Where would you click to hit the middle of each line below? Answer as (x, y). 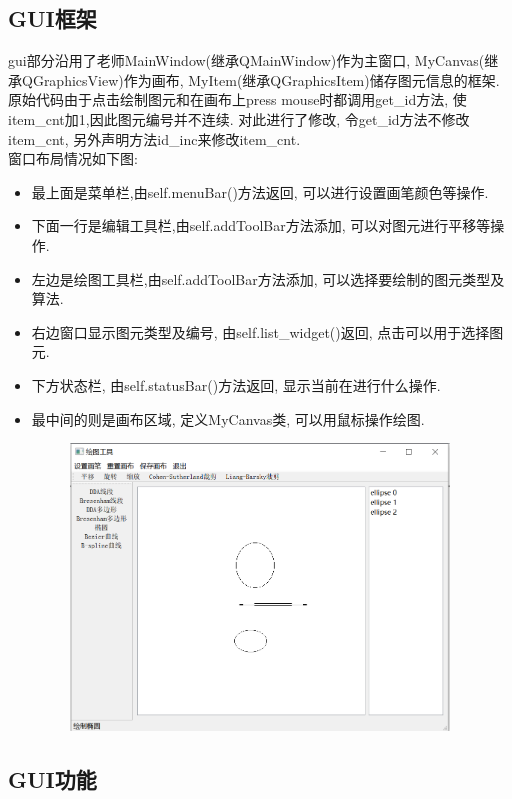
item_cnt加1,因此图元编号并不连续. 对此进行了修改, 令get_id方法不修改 (239, 118)
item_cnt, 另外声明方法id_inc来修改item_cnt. (154, 138)
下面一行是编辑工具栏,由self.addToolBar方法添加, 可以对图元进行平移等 (261, 225)
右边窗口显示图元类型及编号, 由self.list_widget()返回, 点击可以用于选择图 (267, 331)
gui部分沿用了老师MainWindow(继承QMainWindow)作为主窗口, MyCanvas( (246, 60)
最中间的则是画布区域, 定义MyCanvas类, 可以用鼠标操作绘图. (228, 418)
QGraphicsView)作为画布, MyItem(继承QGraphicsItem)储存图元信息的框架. (260, 79)
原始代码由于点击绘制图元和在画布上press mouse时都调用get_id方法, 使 (237, 99)
